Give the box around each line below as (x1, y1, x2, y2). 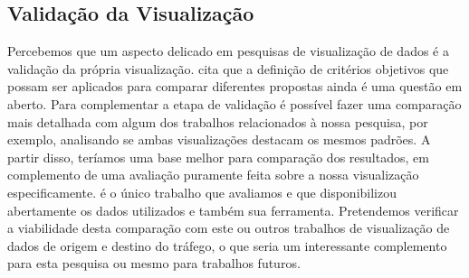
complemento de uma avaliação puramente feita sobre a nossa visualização (7, 165, 419, 184)
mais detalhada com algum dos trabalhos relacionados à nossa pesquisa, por (7, 112, 428, 131)
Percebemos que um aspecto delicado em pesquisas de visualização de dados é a (7, 42, 449, 60)
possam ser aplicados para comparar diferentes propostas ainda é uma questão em (7, 77, 463, 96)
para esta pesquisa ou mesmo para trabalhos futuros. (7, 254, 301, 273)
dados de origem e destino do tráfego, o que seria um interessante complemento (7, 236, 447, 255)
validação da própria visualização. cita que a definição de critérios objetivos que (7, 59, 449, 78)
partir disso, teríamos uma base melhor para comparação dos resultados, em (7, 147, 429, 166)
